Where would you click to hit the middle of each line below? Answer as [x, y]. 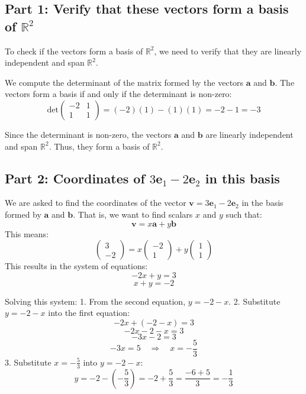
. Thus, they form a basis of [99, 146]
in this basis [242, 178]
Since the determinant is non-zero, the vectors [88, 134]
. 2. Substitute [255, 301]
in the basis [262, 203]
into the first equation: [89, 313]
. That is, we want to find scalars [133, 214]
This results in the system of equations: [76, 266]
